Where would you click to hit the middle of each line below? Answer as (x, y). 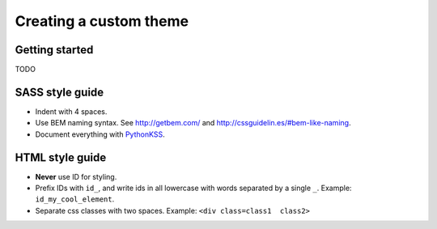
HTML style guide (61, 157)
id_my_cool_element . (75, 199)
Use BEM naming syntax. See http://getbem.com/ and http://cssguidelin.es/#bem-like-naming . (193, 123)
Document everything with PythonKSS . (100, 134)
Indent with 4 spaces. (71, 111)
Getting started (54, 50)
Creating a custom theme (102, 21)
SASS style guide (59, 92)
